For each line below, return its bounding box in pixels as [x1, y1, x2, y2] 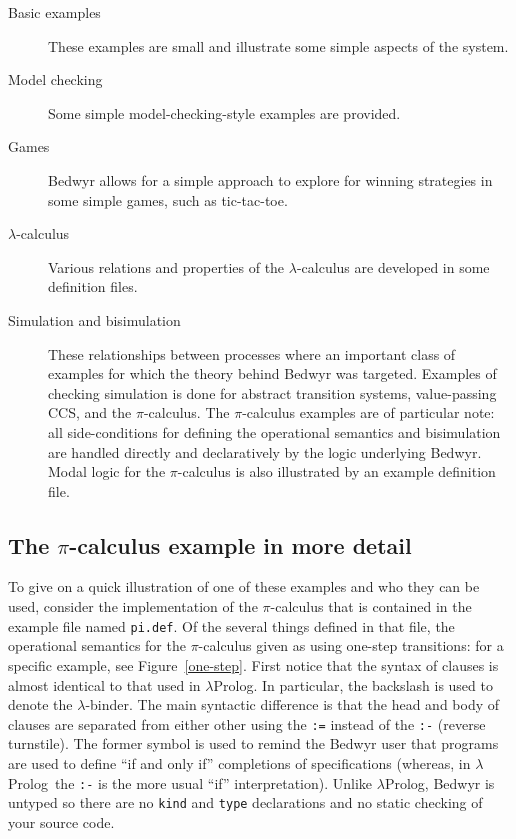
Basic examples [8, 2, 101, 22]
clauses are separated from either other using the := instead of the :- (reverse [8, 713, 486, 734]
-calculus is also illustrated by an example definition [177, 461, 496, 482]
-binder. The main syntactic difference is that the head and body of [85, 694, 500, 715]
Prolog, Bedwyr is [384, 772, 495, 793]
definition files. [48, 276, 138, 297]
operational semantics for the [8, 635, 186, 656]
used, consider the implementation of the [8, 596, 258, 617]
